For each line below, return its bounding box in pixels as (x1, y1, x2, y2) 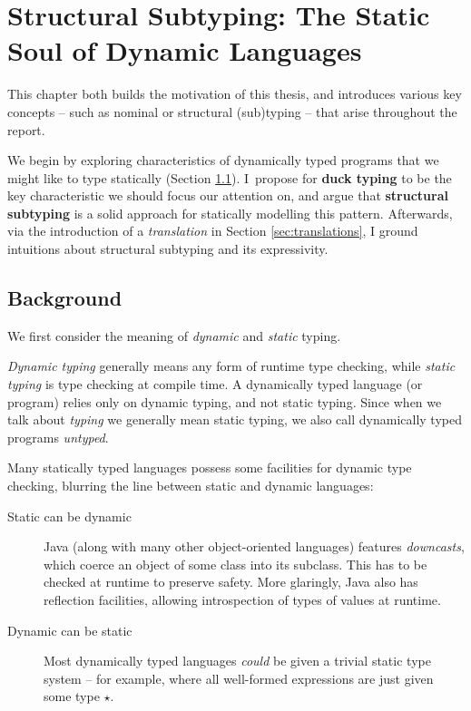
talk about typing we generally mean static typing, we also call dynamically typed (7, 410, 462, 429)
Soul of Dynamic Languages (7, 32, 362, 69)
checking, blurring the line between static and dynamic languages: (7, 476, 374, 495)
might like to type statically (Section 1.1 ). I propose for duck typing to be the (7, 168, 452, 187)
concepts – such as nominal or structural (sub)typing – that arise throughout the (7, 102, 457, 121)
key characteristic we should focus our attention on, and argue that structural (7, 186, 448, 205)
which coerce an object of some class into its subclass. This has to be (44, 554, 427, 573)
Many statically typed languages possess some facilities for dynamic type (7, 458, 412, 477)
